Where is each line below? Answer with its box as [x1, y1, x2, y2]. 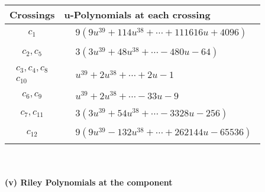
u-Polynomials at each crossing [64, 8, 211, 21]
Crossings [9, 8, 55, 21]
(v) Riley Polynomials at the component [5, 176, 173, 188]
